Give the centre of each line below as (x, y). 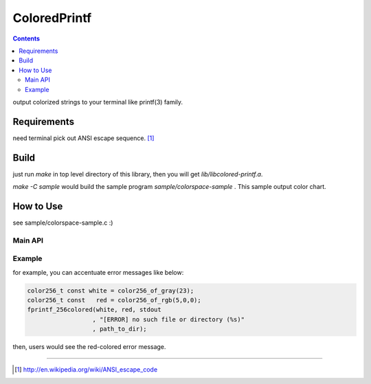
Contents (26, 38)
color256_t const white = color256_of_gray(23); (111, 291)
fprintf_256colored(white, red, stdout (94, 310)
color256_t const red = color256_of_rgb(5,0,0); (114, 300)
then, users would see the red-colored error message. (89, 347)
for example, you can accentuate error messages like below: (98, 272)
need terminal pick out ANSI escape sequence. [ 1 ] (83, 138)
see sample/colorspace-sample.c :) (63, 223)
